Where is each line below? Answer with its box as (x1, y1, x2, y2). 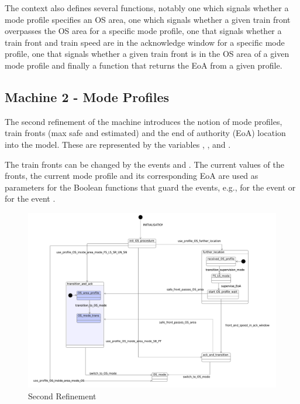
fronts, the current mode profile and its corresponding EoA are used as (5, 169, 258, 182)
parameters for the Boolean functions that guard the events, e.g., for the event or (5, 181, 296, 193)
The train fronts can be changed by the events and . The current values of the (5, 158, 284, 170)
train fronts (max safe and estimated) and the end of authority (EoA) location (5, 127, 286, 139)
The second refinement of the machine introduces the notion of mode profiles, (5, 115, 282, 127)
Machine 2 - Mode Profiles (5, 87, 170, 106)
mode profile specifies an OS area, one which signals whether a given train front (5, 13, 291, 25)
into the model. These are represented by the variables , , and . (5, 138, 231, 150)
